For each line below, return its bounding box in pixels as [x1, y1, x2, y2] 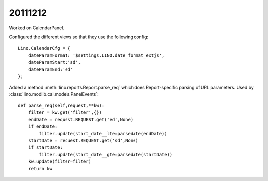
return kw [28, 166, 52, 171]
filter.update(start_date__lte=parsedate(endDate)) [39, 131, 167, 136]
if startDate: [28, 145, 63, 150]
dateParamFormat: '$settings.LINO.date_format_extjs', [28, 52, 165, 58]
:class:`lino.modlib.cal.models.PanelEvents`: [9, 91, 99, 97]
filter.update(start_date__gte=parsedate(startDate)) [39, 152, 173, 157]
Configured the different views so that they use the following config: [9, 34, 149, 40]
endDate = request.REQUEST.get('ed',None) [28, 117, 134, 122]
